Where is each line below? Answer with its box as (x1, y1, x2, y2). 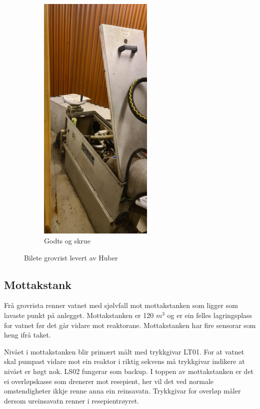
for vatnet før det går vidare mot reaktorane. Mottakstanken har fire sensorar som (4, 319, 256, 330)
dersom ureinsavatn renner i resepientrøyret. (4, 395, 139, 405)
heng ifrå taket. (4, 329, 51, 340)
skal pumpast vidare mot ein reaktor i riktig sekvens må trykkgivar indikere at (4, 356, 245, 366)
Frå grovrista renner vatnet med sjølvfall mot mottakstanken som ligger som (4, 300, 238, 310)
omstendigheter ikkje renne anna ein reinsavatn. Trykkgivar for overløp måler (4, 385, 241, 396)
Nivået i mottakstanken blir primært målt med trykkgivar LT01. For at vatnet (4, 346, 244, 356)
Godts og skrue (44, 235, 90, 246)
